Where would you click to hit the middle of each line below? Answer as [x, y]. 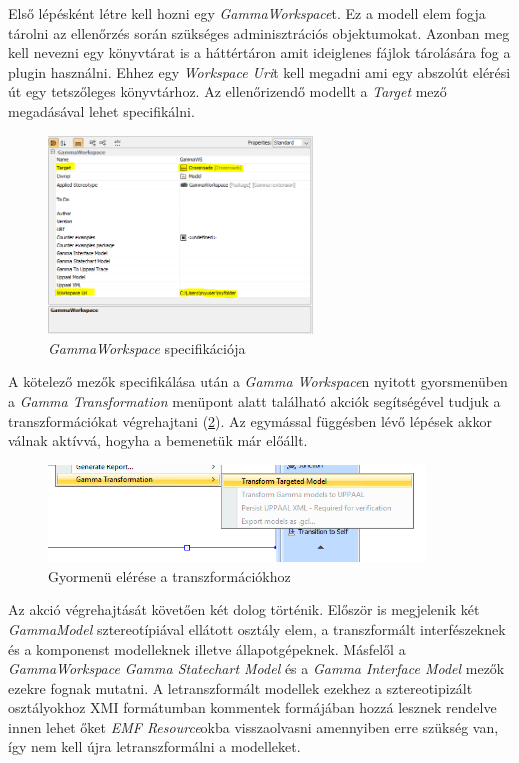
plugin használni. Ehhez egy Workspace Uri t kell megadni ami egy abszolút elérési [259, 71]
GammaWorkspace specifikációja [147, 347]
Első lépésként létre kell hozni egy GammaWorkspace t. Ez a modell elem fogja [247, 13]
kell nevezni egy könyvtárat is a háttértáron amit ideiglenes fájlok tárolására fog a [259, 52]
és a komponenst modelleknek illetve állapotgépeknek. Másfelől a [207, 648]
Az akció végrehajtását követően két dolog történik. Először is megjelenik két [244, 609]
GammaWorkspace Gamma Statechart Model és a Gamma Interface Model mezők [256, 668]
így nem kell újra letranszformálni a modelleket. [154, 746]
